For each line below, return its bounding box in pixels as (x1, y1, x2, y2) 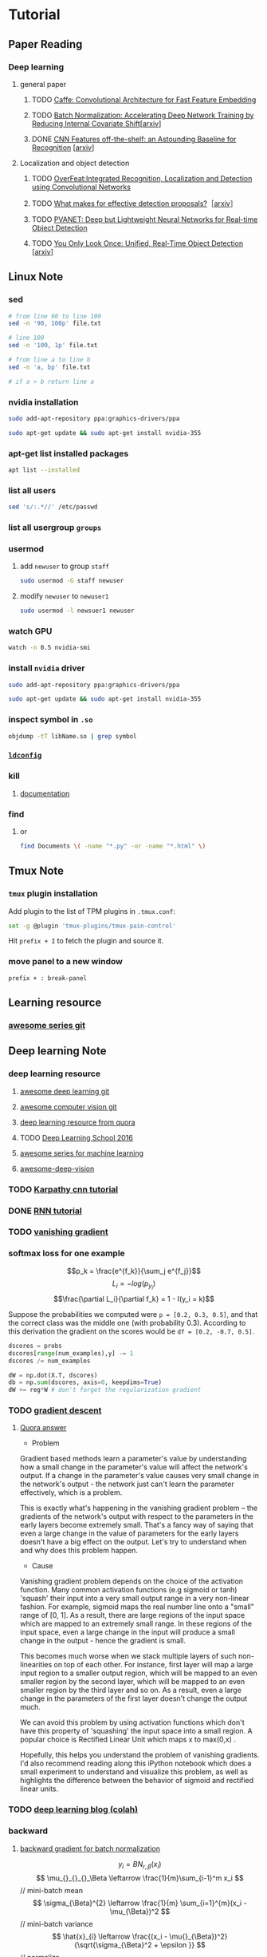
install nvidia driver (8, 662, 85, 674)
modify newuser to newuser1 (19, 591, 109, 601)
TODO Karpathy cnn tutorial (8, 1184, 118, 1195)
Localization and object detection (19, 158, 130, 168)
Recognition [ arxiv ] (31, 142, 95, 152)
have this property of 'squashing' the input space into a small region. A (19, 1726, 253, 1736)
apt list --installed (8, 466, 80, 474)
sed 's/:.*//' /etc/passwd (8, 503, 98, 512)
